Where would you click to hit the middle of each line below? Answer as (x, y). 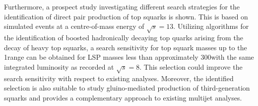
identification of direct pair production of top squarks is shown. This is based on (126, 16)
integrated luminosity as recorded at (59, 66)
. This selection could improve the (191, 66)
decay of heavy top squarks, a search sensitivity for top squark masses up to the (126, 47)
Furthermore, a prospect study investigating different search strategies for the (122, 6)
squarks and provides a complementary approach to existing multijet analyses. (123, 97)
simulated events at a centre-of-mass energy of (74, 26)
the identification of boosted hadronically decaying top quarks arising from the (124, 37)
